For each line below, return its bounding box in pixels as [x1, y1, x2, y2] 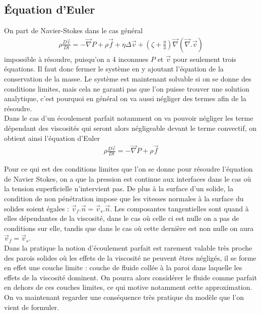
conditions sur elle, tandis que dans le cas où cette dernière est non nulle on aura [4, 222, 254, 233]
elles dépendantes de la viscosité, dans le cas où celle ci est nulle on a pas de [4, 213, 239, 223]
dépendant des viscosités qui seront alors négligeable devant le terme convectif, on [4, 122, 257, 133]
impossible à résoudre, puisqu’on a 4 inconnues [4, 53, 149, 64]
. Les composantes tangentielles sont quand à [110, 203, 249, 213]
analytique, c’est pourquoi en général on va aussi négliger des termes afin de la [4, 93, 246, 104]
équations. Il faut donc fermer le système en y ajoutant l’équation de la [4, 63, 224, 74]
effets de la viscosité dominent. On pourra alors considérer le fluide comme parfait [4, 272, 257, 282]
